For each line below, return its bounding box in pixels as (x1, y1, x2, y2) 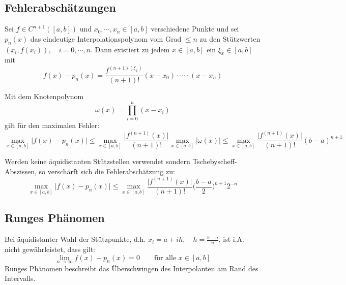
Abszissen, (5, 166, 37, 176)
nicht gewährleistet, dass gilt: (5, 244, 95, 255)
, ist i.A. (218, 234, 244, 244)
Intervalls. (5, 273, 36, 283)
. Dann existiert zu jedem (90, 44, 170, 54)
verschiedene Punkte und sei (151, 23, 239, 34)
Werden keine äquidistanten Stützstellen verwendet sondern (5, 156, 190, 167)
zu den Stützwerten (199, 33, 261, 44)
